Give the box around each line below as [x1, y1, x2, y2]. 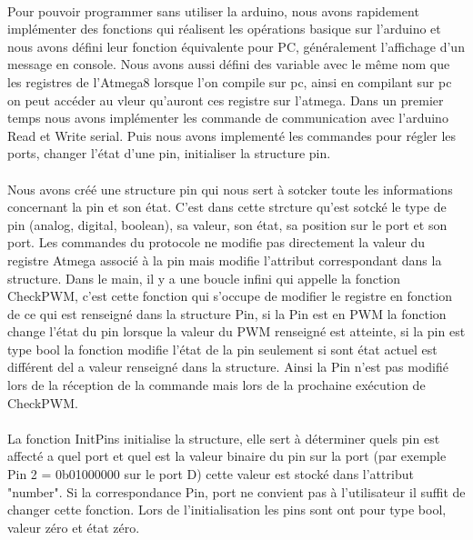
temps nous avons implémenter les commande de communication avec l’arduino [7, 108, 448, 127]
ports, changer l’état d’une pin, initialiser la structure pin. [7, 144, 331, 163]
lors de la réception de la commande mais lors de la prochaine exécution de [7, 375, 426, 395]
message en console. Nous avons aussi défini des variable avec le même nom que [7, 55, 450, 74]
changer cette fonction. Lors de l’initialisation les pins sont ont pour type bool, [7, 500, 447, 519]
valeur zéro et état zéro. [7, 517, 140, 536]
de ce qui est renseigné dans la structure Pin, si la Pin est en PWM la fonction [7, 304, 447, 323]
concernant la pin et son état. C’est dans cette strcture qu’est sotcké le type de [7, 197, 447, 216]
